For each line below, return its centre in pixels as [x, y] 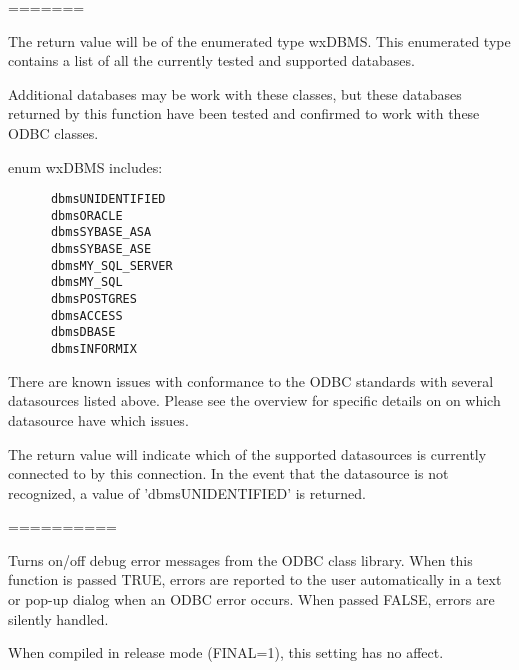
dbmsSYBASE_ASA [101, 232]
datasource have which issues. [98, 419]
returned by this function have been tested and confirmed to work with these [244, 113]
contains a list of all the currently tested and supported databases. [211, 60]
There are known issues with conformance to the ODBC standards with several [251, 380]
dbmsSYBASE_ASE [101, 249]
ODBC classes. [53, 132]
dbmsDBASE [83, 332]
